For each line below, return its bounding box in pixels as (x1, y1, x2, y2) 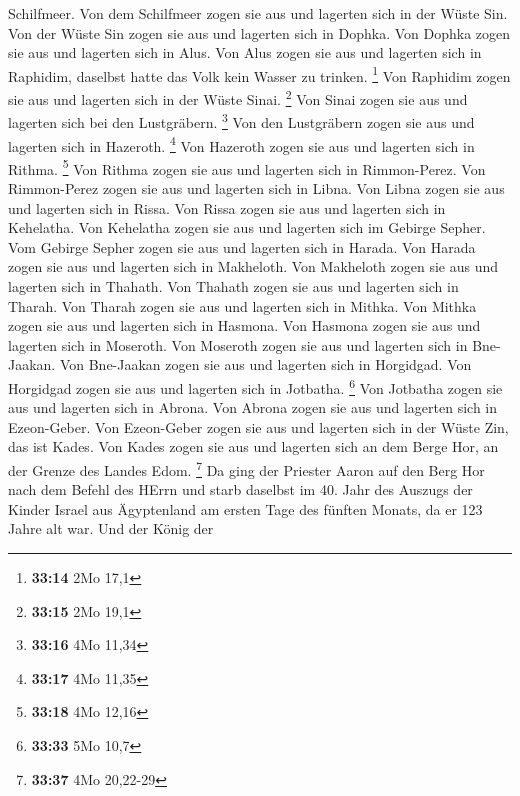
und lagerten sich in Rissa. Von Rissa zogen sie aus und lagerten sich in (8, 197, 446, 218)
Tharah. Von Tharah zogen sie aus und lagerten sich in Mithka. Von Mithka (8, 295, 477, 316)
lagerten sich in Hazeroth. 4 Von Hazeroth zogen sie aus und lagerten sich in (8, 132, 475, 156)
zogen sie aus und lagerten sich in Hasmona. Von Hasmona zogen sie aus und (8, 315, 481, 336)
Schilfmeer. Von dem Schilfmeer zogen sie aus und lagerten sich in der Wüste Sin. (8, 3, 508, 23)
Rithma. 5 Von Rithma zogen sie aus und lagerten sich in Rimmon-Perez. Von (8, 155, 486, 179)
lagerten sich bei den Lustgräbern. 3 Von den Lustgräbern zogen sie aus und (8, 109, 475, 132)
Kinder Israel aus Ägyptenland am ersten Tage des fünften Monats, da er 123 (8, 498, 483, 519)
